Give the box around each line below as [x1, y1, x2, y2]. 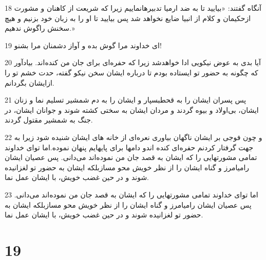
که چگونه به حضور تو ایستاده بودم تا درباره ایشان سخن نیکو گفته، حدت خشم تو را [5, 67, 258, 77]
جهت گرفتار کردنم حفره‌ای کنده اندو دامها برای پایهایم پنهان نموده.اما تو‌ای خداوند [5, 142, 254, 152]
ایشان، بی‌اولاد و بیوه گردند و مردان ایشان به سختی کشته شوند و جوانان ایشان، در [5, 104, 259, 115]
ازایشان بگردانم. [5, 77, 54, 88]
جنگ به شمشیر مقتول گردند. [5, 114, 93, 125]
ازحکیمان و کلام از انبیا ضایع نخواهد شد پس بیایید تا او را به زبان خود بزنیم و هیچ [5, 12, 251, 23]
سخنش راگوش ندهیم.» [5, 23, 75, 33]
